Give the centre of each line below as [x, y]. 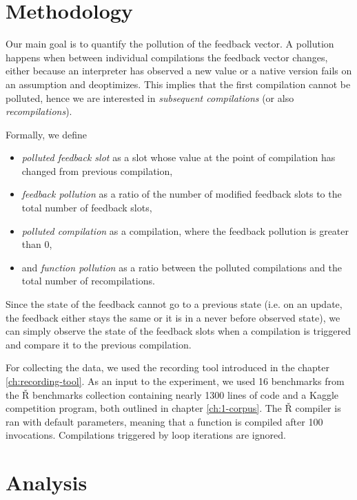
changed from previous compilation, [97, 170]
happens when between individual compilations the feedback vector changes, [167, 57]
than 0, [37, 244]
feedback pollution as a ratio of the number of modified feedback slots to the [182, 194]
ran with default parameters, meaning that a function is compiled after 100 [164, 421]
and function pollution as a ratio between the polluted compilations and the [182, 267]
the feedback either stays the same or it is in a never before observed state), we [173, 317]
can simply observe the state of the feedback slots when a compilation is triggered [178, 331]
